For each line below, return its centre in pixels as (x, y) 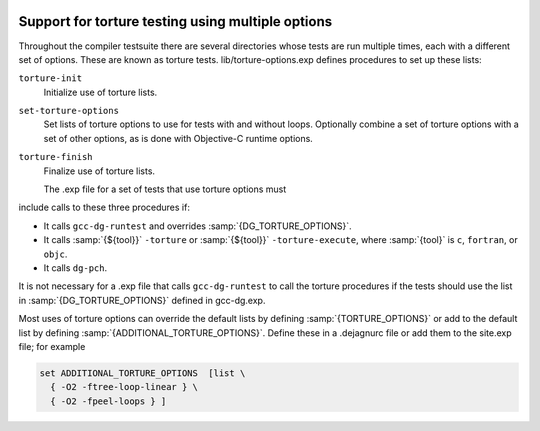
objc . (55, 254)
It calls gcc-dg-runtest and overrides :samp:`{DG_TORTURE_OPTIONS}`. (197, 226)
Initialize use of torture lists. (100, 92)
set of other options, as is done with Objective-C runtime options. (178, 138)
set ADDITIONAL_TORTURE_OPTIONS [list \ (142, 373)
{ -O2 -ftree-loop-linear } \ (124, 387)
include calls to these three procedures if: (104, 207)
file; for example (52, 346)
